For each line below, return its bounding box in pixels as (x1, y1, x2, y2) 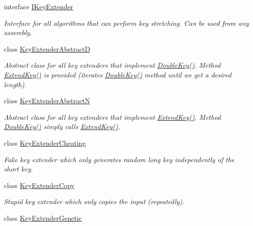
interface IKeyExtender (4, 1, 73, 11)
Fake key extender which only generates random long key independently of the (4, 154, 235, 164)
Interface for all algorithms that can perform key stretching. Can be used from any (4, 18, 249, 28)
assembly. (4, 27, 32, 38)
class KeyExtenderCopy (4, 180, 75, 190)
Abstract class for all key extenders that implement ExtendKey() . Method (4, 112, 221, 122)
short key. (4, 164, 33, 174)
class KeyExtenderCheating (4, 137, 86, 148)
